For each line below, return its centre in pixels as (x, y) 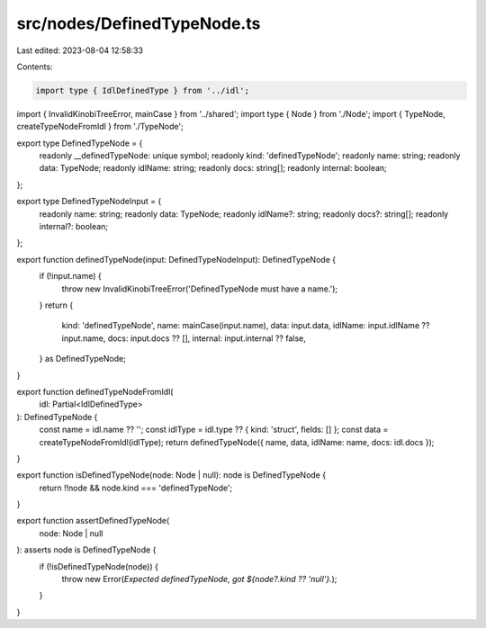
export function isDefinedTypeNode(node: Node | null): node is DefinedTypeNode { (171, 475)
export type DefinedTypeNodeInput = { (89, 202)
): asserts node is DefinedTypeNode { (86, 550)
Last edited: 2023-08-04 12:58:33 (80, 50)
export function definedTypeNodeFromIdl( (95, 391)
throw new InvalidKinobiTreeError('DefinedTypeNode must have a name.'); (200, 289)
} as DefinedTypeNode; (82, 359)
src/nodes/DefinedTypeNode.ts (139, 23)
